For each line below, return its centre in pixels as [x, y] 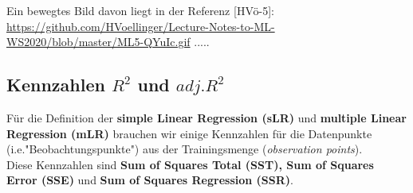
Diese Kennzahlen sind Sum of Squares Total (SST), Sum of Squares [190, 164]
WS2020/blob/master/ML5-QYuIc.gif [98, 42]
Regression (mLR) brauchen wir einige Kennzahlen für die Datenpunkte [189, 133]
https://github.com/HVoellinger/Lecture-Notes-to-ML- [141, 26]
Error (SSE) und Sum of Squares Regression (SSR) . [150, 180]
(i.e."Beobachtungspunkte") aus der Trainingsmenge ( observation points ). [185, 149]
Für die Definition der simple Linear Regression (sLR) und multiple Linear [206, 117]
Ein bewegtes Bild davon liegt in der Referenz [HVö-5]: [140, 10]
